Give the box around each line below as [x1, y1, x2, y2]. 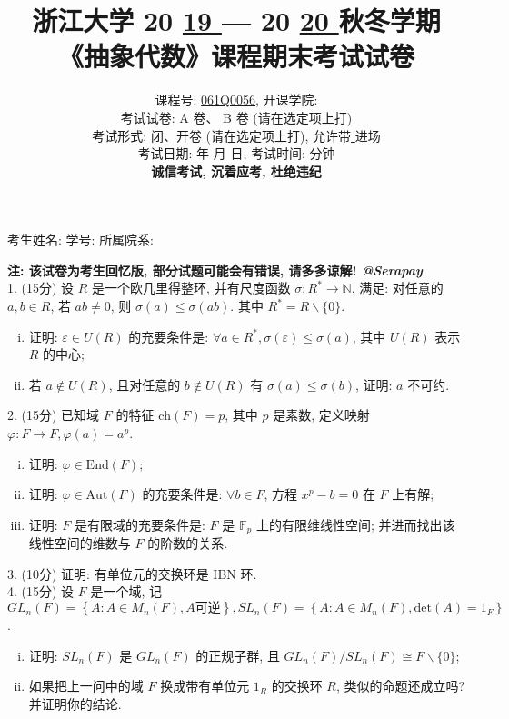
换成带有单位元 [160, 676, 250, 695]
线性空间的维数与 [28, 534, 131, 553]
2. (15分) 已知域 [7, 405, 100, 424]
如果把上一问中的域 [28, 676, 144, 695]
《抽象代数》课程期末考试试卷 [57, 37, 414, 75]
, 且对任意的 [108, 374, 181, 394]
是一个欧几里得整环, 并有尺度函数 [92, 278, 291, 297]
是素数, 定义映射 [273, 405, 370, 424]
